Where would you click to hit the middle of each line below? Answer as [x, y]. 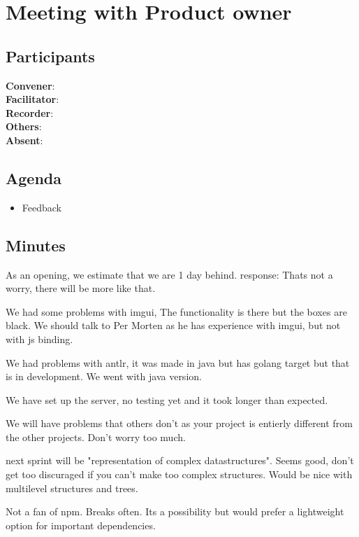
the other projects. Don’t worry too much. [96, 437]
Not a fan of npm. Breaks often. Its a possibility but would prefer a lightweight [175, 511]
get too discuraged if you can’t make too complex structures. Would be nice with [179, 474]
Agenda [34, 177]
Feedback [42, 207]
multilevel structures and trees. [72, 488]
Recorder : [30, 112]
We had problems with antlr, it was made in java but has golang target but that [178, 362]
